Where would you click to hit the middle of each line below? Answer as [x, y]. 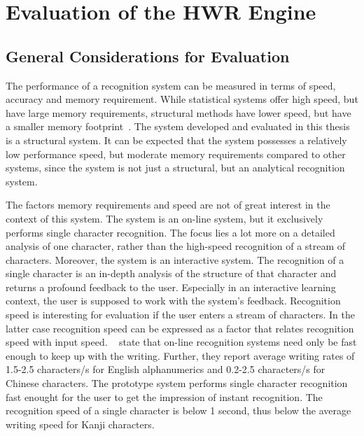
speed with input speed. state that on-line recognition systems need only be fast [181, 342]
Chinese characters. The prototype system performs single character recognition [177, 383]
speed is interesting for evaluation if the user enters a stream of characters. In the [180, 315]
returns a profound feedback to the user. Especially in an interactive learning [171, 287]
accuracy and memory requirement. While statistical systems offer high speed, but [182, 99]
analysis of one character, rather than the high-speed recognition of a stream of [176, 246]
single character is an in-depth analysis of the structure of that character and [171, 273]
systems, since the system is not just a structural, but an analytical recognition [175, 168]
